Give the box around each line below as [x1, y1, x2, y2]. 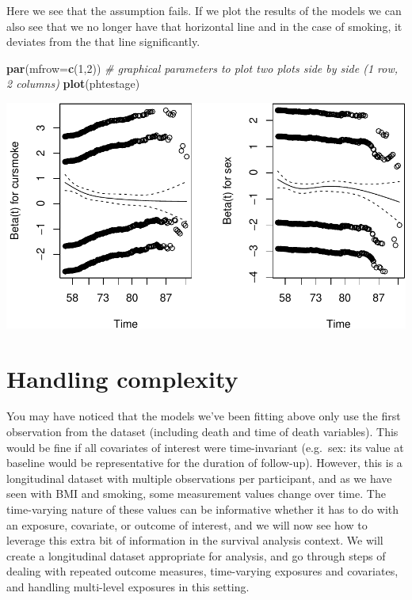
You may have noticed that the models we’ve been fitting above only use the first [6, 408, 401, 424]
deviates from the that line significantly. [6, 33, 200, 50]
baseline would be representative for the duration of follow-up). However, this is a [6, 454, 402, 471]
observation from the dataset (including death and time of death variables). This [6, 423, 399, 440]
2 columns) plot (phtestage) [6, 75, 140, 92]
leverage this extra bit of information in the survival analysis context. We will [6, 532, 383, 549]
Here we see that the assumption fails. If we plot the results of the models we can [6, 2, 402, 18]
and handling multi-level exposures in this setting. [6, 578, 250, 594]
